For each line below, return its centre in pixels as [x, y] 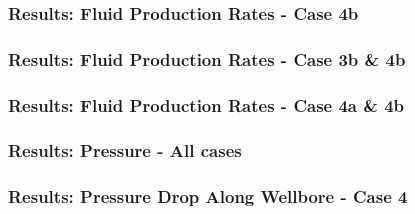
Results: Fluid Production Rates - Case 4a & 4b [206, 104]
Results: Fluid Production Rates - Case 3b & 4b [207, 58]
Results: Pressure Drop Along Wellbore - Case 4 [208, 196]
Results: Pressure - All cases [125, 150]
